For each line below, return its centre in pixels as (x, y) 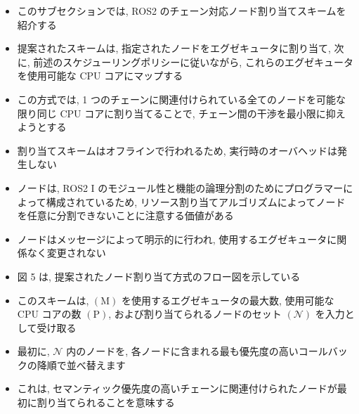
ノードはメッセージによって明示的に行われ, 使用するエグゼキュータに (177, 239)
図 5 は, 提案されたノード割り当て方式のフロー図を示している (159, 276)
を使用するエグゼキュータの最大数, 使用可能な (228, 300)
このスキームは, (53, 300)
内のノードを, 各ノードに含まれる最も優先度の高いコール (197, 351)
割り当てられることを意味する (106, 402)
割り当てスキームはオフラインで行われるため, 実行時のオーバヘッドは (177, 150)
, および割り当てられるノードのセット (195, 314)
